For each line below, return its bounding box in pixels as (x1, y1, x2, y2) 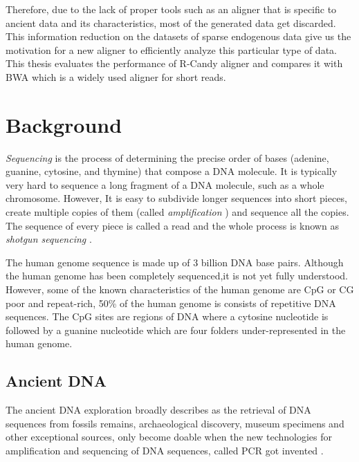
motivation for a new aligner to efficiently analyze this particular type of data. (6, 42, 337, 57)
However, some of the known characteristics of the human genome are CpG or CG (6, 282, 354, 297)
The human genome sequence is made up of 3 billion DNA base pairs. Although (6, 255, 344, 269)
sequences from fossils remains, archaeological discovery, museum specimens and (6, 416, 344, 430)
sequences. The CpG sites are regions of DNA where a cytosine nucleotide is (6, 309, 329, 324)
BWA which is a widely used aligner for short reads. (6, 69, 226, 84)
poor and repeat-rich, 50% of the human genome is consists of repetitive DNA (6, 295, 336, 310)
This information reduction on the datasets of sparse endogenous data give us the (6, 29, 351, 44)
